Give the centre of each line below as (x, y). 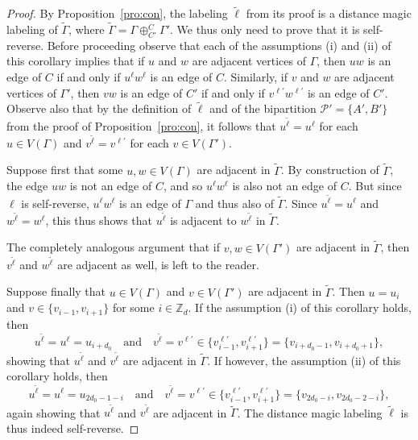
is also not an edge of (285, 186)
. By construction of (330, 170)
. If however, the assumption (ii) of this (304, 360)
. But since (375, 186)
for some (133, 307)
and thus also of (235, 203)
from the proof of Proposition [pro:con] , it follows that (141, 125)
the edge (27, 186)
